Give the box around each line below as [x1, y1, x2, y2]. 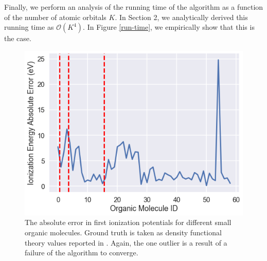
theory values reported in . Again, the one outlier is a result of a [25, 237, 227, 248]
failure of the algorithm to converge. [25, 247, 138, 258]
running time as [4, 22, 54, 32]
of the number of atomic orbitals [4, 11, 106, 22]
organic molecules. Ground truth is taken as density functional [25, 227, 222, 238]
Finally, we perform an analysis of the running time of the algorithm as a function [4, 2, 263, 12]
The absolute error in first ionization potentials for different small [25, 217, 232, 228]
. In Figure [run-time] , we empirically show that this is [83, 22, 255, 32]
